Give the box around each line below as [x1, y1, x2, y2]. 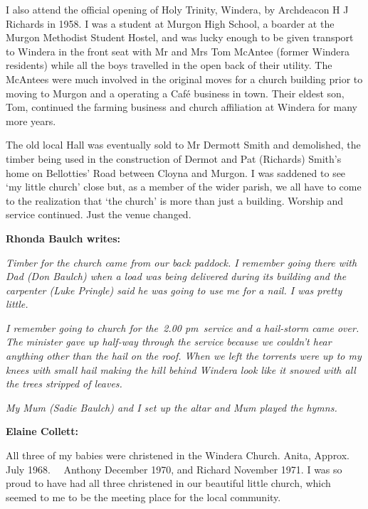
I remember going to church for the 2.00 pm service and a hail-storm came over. [6, 320, 359, 335]
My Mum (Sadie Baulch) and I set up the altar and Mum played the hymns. [6, 400, 337, 414]
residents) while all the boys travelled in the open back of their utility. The [6, 58, 332, 73]
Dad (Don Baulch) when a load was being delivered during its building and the [6, 269, 347, 284]
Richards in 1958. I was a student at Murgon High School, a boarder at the [6, 16, 335, 31]
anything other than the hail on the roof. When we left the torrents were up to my [6, 348, 362, 363]
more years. [6, 113, 56, 128]
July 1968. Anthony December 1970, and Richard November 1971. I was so [6, 461, 342, 476]
